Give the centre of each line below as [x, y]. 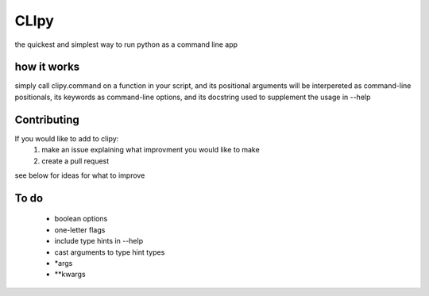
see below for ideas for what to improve [80, 175]
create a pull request [75, 161]
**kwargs [70, 275]
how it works [47, 67]
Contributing [47, 119]
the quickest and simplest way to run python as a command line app [126, 44]
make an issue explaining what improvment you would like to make [151, 150]
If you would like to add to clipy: [67, 138]
